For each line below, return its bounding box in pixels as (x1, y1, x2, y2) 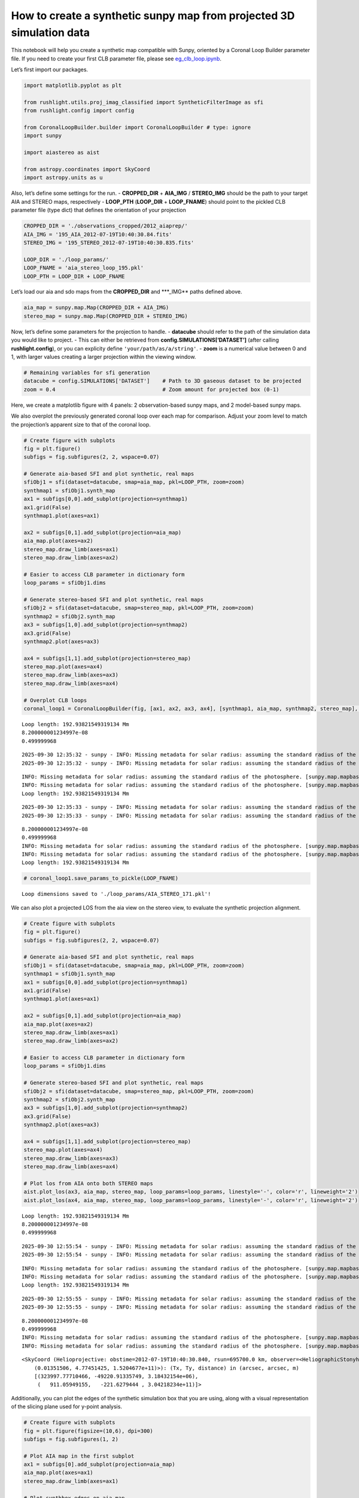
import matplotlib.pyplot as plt (23, 82, 122, 89)
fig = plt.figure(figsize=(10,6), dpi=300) (23, 1427, 154, 1434)
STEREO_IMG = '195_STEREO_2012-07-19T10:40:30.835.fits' (23, 239, 194, 246)
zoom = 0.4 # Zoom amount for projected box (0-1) (23, 386, 279, 392)
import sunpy (23, 132, 62, 139)
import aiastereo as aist (23, 149, 100, 156)
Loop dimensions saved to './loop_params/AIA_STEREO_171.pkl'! (22, 890, 211, 898)
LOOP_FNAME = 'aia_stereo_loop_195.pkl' (23, 264, 144, 271)
